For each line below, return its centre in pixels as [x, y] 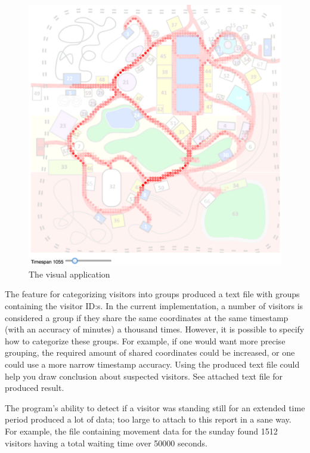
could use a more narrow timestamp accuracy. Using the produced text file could [152, 364]
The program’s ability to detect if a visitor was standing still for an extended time [155, 407]
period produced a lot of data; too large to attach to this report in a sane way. [148, 419]
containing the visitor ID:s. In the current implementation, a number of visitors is [154, 306]
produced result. [35, 388]
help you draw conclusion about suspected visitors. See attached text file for [144, 376]
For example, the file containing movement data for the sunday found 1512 [141, 431]
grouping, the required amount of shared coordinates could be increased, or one [150, 352]
